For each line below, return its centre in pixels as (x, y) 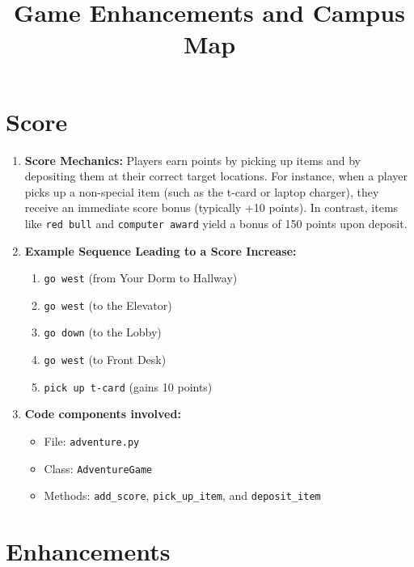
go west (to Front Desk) (105, 360)
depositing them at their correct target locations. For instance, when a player (216, 176)
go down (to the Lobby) (103, 332)
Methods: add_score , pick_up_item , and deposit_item (182, 495)
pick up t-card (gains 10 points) (128, 386)
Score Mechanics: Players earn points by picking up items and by (192, 160)
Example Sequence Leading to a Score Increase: (161, 250)
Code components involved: (103, 414)
